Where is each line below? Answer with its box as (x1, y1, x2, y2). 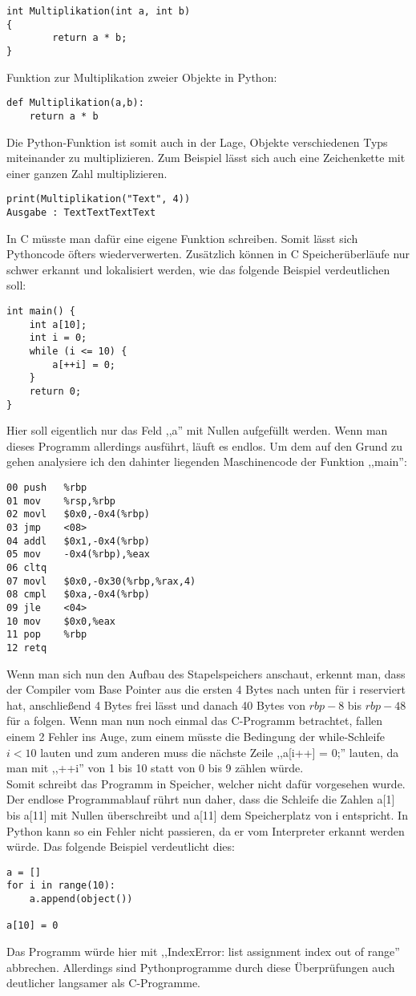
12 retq (6, 642, 47, 654)
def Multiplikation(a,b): (6, 97, 144, 109)
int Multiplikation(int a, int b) (6, 6, 191, 17)
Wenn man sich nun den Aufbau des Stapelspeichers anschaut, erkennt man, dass (6, 665, 406, 682)
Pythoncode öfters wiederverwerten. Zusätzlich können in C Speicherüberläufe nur (6, 245, 410, 262)
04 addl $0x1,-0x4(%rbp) (6, 535, 150, 547)
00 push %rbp (6, 482, 87, 494)
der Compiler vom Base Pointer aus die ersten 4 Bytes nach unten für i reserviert (6, 681, 406, 698)
